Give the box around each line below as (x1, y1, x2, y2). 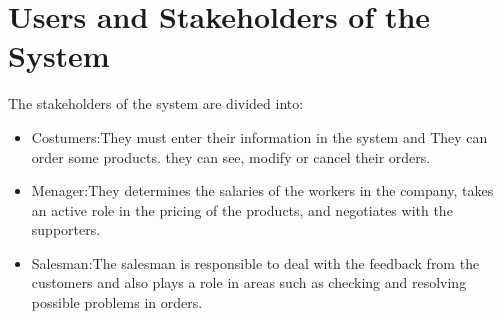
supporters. (31, 219, 101, 240)
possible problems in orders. (31, 292, 203, 313)
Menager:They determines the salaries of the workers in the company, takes (31, 180, 494, 201)
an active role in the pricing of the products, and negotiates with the (31, 199, 453, 220)
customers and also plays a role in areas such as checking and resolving (31, 272, 467, 293)
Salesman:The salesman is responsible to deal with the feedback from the (31, 252, 480, 273)
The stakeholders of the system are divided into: (8, 93, 304, 114)
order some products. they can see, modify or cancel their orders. (31, 146, 431, 167)
